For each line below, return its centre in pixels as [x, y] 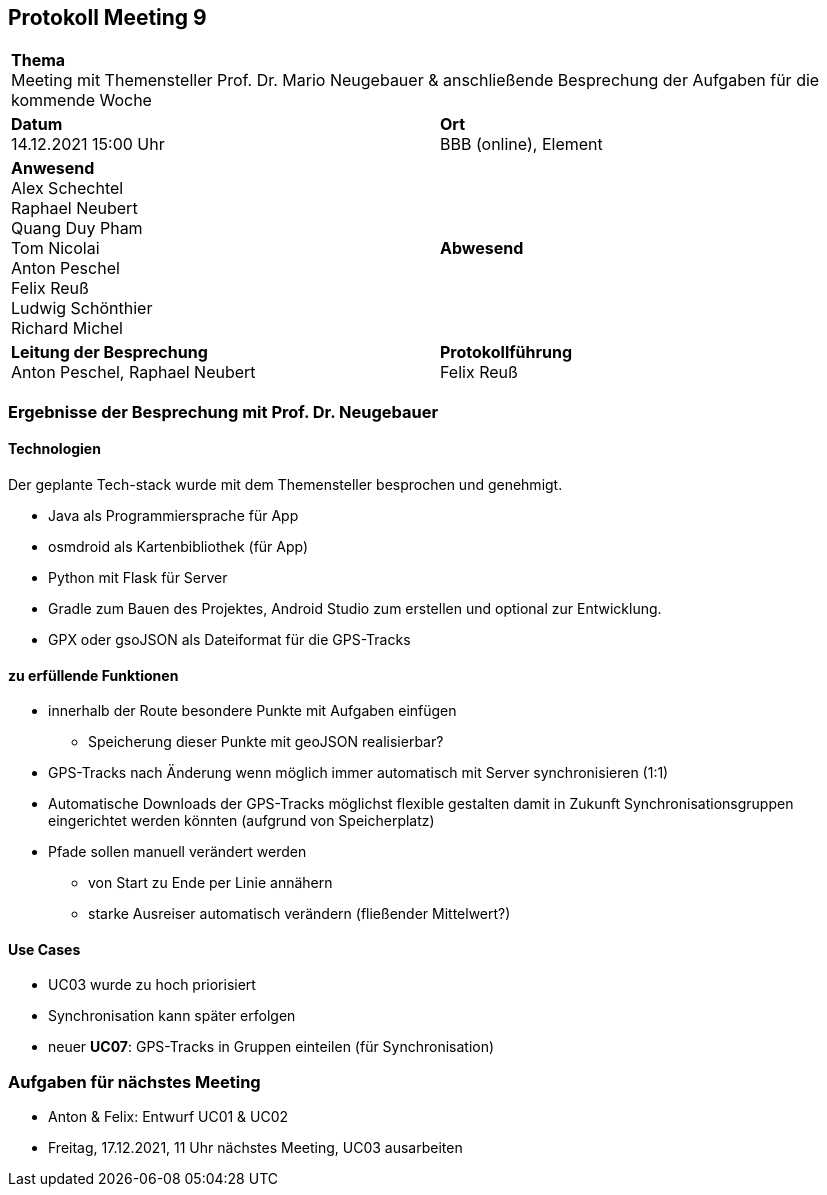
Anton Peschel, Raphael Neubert [133, 372]
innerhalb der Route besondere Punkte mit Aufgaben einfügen [252, 711]
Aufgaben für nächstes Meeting [134, 1081]
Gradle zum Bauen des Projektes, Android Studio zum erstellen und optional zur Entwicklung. [355, 609]
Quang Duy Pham [77, 228]
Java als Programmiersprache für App [173, 516]
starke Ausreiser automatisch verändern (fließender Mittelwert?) [299, 914]
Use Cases [44, 949]
